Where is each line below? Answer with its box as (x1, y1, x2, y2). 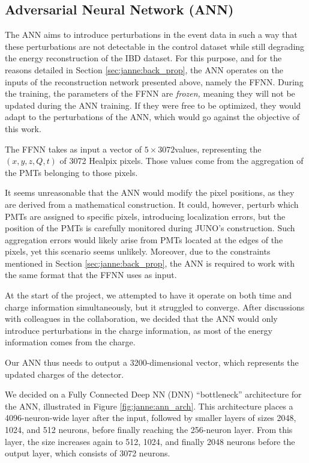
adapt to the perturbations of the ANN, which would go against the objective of (5, 110, 300, 123)
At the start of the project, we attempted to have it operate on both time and (5, 289, 292, 301)
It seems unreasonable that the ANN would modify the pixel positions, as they (5, 186, 295, 199)
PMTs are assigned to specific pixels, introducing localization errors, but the (5, 210, 286, 222)
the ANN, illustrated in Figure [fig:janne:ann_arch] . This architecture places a (5, 399, 293, 412)
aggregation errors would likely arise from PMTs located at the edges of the (5, 233, 283, 246)
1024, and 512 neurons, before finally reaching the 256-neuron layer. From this (5, 423, 293, 436)
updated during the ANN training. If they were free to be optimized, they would (5, 98, 301, 111)
